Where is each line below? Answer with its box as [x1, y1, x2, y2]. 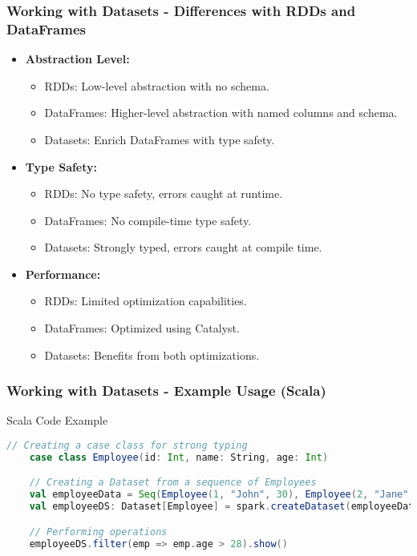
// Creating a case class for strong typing [6, 440, 248, 452]
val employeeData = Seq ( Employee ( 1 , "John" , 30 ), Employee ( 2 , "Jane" [29, 489, 409, 501]
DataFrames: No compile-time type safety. [44, 212, 252, 228]
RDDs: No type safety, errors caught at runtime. [44, 185, 283, 202]
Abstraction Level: [25, 50, 130, 67]
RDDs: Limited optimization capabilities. [44, 292, 247, 309]
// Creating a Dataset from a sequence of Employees [29, 477, 317, 489]
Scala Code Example [6, 412, 108, 429]
